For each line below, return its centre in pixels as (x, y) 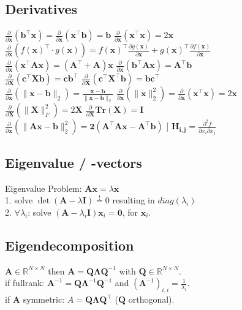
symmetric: (44, 299)
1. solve (19, 200)
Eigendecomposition (70, 245)
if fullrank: (25, 283)
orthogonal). (151, 299)
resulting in (134, 200)
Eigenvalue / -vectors (74, 162)
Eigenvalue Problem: (43, 188)
